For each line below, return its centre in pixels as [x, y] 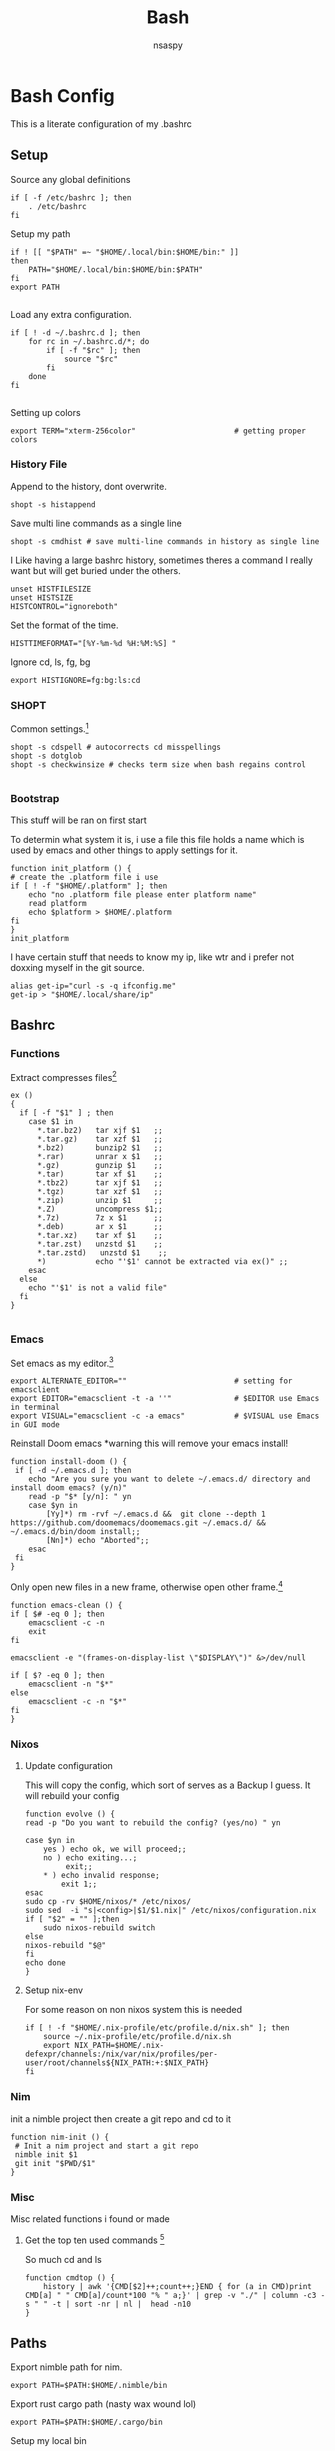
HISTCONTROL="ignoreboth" [64, 606]
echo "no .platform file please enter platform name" [142, 895]
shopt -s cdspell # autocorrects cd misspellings [116, 747]
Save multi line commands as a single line [96, 523]
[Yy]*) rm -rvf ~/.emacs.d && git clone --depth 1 [156, 1514]
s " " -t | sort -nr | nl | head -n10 [108, 2304]
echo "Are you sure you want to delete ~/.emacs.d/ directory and [169, 1479]
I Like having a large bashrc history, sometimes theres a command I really [161, 560]
